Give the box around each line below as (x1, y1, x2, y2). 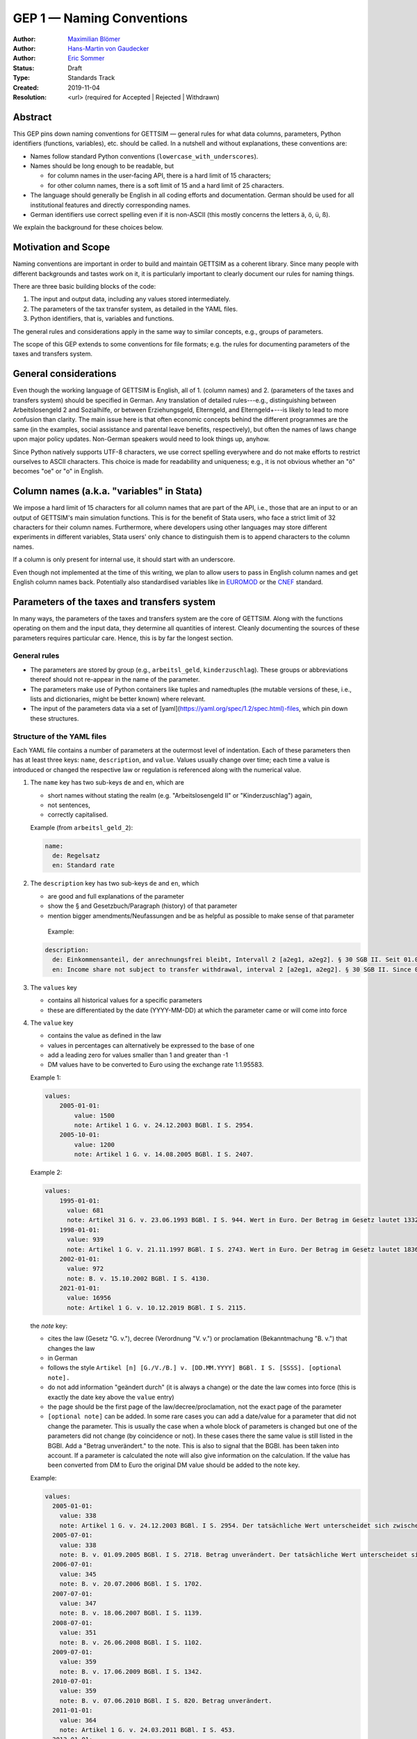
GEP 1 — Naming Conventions (13, 10, 188, 26)
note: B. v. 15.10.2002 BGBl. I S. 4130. (67, 1274, 210, 1283)
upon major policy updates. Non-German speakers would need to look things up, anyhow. (13, 435, 270, 443)
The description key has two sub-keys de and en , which (30, 879, 199, 888)
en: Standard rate (52, 861, 115, 869)
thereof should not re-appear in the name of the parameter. (30, 675, 200, 684)
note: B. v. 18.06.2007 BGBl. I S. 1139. (59, 1609, 203, 1617)
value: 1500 (74, 1112, 115, 1119)
